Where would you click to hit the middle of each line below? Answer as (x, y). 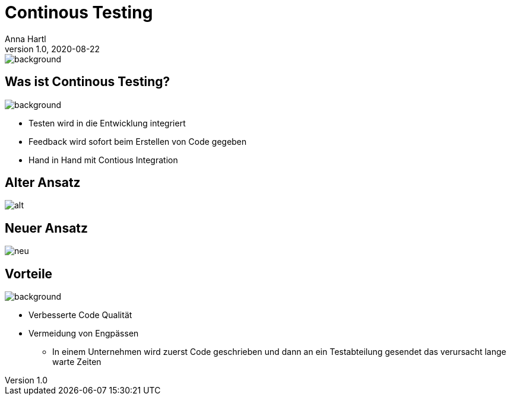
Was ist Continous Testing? (88, 82)
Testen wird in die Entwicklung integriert (107, 123)
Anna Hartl (26, 39)
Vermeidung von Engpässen (84, 334)
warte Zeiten (77, 362)
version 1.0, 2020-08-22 (52, 49)
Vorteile (29, 274)
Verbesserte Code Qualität (80, 315)
